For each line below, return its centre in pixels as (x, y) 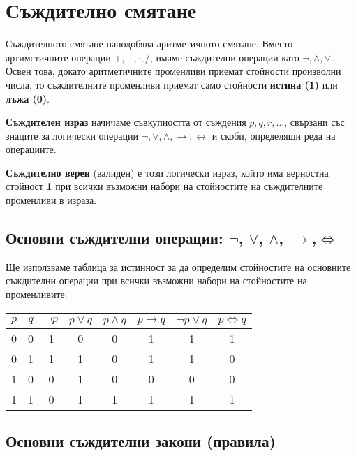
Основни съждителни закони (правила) (141, 441)
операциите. (31, 149)
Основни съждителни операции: (114, 238)
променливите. (37, 294)
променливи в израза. (51, 200)
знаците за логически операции (72, 135)
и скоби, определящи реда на (274, 135)
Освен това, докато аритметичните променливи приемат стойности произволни (173, 71)
